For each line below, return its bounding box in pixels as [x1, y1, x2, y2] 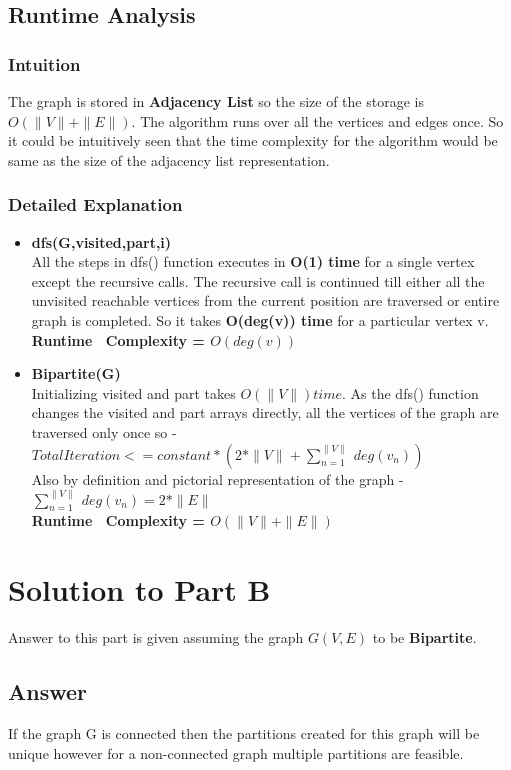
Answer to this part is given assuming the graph [8, 627, 304, 648]
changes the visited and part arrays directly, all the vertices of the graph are [31, 402, 499, 423]
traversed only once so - [31, 421, 177, 442]
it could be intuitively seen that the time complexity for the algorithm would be [8, 130, 498, 151]
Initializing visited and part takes [31, 382, 236, 403]
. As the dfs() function [342, 382, 479, 403]
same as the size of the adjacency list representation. [8, 149, 330, 170]
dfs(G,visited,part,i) [31, 231, 172, 252]
